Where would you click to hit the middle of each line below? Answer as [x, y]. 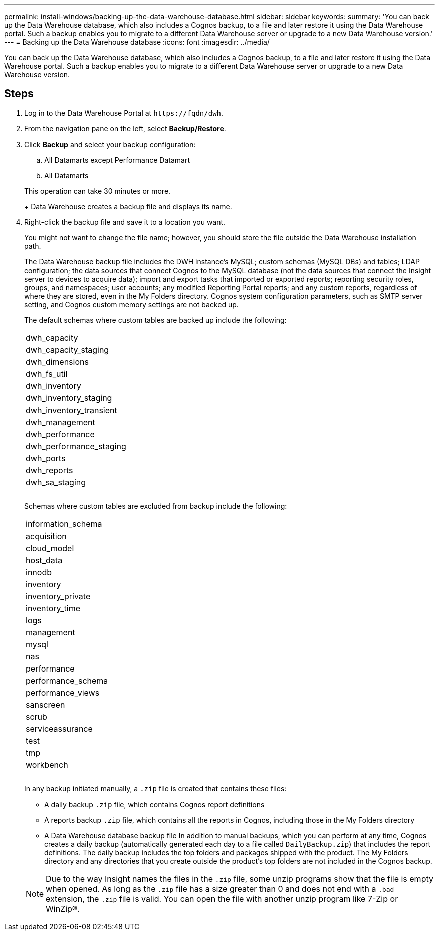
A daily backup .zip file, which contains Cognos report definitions [154, 804]
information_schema [64, 524]
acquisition [46, 536]
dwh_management [60, 422]
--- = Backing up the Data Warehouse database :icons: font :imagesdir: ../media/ [137, 42]
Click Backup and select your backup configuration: [110, 144]
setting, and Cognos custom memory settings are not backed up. [131, 304]
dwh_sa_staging [56, 482]
